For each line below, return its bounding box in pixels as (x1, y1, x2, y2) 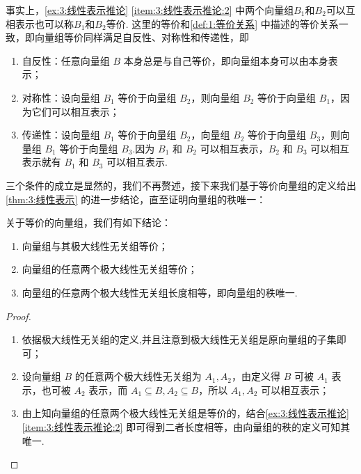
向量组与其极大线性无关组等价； (22, 238, 168, 253)
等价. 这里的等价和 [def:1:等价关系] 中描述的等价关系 (106, 16, 339, 31)
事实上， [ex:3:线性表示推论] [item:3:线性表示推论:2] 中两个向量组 (6, 3, 294, 17)
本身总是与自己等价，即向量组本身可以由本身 (123, 53, 328, 68)
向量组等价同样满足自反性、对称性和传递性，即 (34, 30, 249, 45)
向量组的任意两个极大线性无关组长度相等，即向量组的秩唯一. (22, 285, 298, 299)
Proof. (6, 308, 31, 323)
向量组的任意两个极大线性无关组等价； (22, 262, 198, 276)
